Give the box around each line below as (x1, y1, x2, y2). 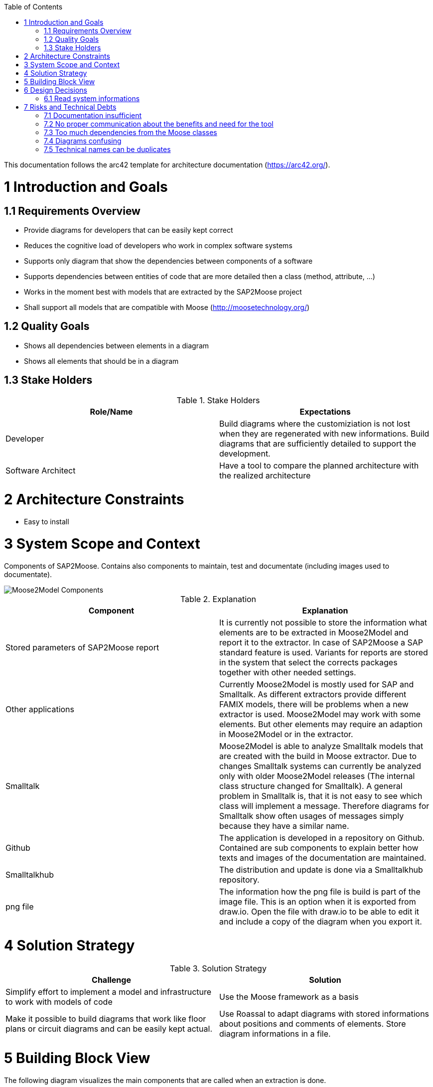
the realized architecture (219, 470, 311, 480)
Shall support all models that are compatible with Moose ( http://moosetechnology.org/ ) (24, 303, 310, 311)
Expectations (299, 406, 351, 417)
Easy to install (24, 517, 69, 526)
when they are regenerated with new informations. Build (219, 428, 430, 439)
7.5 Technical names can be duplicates (44, 145, 171, 154)
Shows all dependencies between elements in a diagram (24, 341, 209, 350)
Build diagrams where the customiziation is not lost (219, 418, 411, 429)
